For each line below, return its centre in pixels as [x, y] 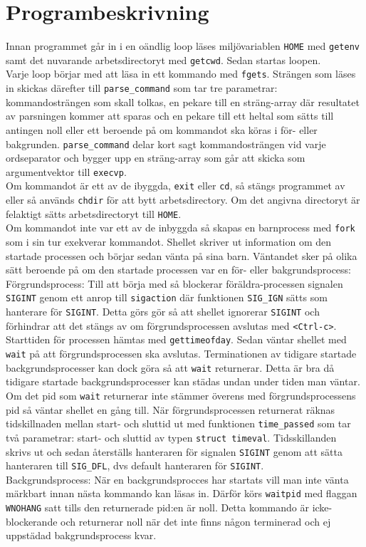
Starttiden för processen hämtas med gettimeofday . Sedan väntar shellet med [176, 339]
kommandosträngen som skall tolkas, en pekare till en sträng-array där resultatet [183, 101]
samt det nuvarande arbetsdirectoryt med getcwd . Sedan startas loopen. [163, 59]
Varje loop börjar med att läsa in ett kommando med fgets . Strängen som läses [181, 74]
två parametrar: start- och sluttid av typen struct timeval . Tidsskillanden [171, 437]
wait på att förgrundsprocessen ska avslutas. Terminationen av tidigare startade [181, 354]
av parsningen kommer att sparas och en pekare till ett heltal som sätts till [170, 116]
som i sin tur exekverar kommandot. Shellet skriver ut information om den [169, 242]
